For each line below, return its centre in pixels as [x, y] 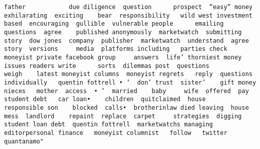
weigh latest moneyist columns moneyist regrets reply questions [128, 74]
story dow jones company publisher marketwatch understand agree [126, 41]
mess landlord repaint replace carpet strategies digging [123, 116]
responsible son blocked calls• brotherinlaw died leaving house [126, 107]
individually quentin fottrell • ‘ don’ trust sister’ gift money [130, 82]
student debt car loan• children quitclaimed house [105, 99]
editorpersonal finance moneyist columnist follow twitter [116, 133]
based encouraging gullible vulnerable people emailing [114, 24]
